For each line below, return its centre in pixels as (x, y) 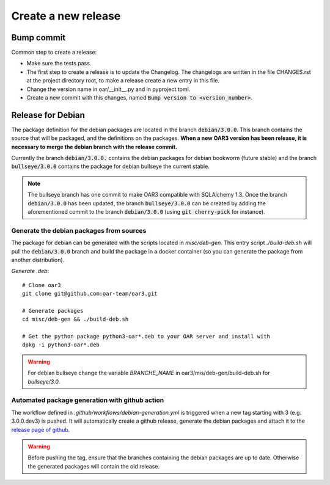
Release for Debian (48, 115)
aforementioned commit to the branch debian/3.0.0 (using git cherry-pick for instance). (146, 212)
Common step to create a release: (54, 53)
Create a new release (66, 16)
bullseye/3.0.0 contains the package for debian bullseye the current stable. (111, 166)
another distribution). (38, 260)
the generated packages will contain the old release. (94, 466)
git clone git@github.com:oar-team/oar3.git (90, 294)
